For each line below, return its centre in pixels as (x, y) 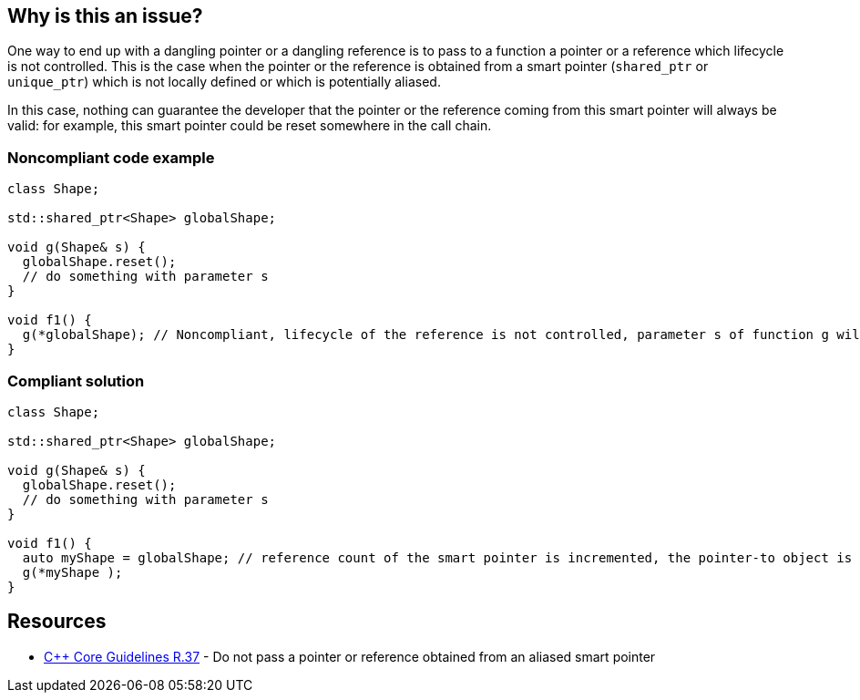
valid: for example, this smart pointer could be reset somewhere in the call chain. (250, 126)
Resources (57, 622)
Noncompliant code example (111, 157)
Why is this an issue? (105, 16)
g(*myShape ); (72, 572)
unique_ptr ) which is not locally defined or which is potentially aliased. (224, 82)
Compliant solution (76, 381)
